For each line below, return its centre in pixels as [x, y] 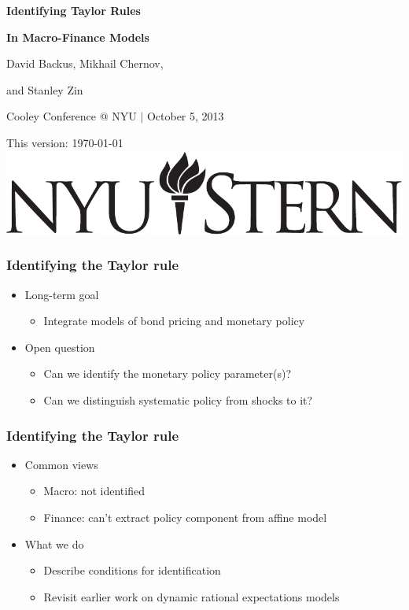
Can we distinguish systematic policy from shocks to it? [178, 400]
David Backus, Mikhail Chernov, [85, 63]
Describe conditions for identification [132, 570]
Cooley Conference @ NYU [72, 116]
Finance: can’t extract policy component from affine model [185, 518]
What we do [54, 543]
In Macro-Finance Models [78, 37]
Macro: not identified [94, 491]
